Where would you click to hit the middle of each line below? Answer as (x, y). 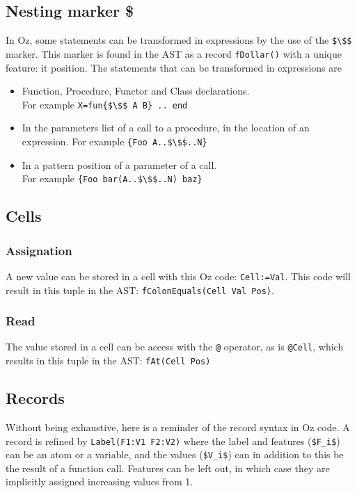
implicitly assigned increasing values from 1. (100, 482)
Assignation (39, 250)
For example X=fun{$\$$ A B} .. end (105, 104)
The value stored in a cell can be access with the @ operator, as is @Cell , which (175, 347)
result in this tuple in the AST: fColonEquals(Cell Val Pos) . (140, 290)
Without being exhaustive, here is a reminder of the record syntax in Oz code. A (178, 427)
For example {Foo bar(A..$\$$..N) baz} (112, 178)
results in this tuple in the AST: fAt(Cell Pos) (108, 361)
